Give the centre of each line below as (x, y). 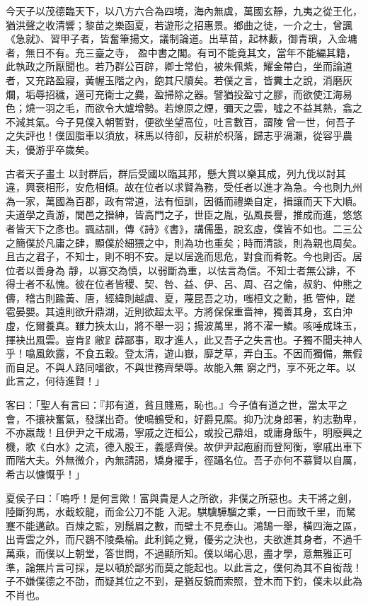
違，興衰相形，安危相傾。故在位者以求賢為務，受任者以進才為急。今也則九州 (184, 187)
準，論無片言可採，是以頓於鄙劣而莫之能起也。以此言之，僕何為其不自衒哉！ (184, 567)
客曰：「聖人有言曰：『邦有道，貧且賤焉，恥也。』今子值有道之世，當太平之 (177, 405)
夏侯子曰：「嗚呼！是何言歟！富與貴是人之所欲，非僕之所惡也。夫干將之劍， (182, 497)
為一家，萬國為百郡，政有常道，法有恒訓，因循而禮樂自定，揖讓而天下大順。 (184, 200)
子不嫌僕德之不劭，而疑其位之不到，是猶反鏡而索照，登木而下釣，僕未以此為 (184, 581)
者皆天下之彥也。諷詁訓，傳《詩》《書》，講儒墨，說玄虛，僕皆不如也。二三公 (184, 228)
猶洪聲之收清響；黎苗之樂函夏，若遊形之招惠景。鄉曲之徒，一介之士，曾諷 (179, 24)
